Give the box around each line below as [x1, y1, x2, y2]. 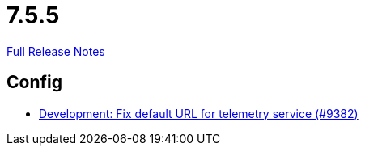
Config [6, 72, 62, 93]
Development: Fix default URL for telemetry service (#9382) [39, 106, 359, 120]
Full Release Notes [6, 44, 105, 58]
